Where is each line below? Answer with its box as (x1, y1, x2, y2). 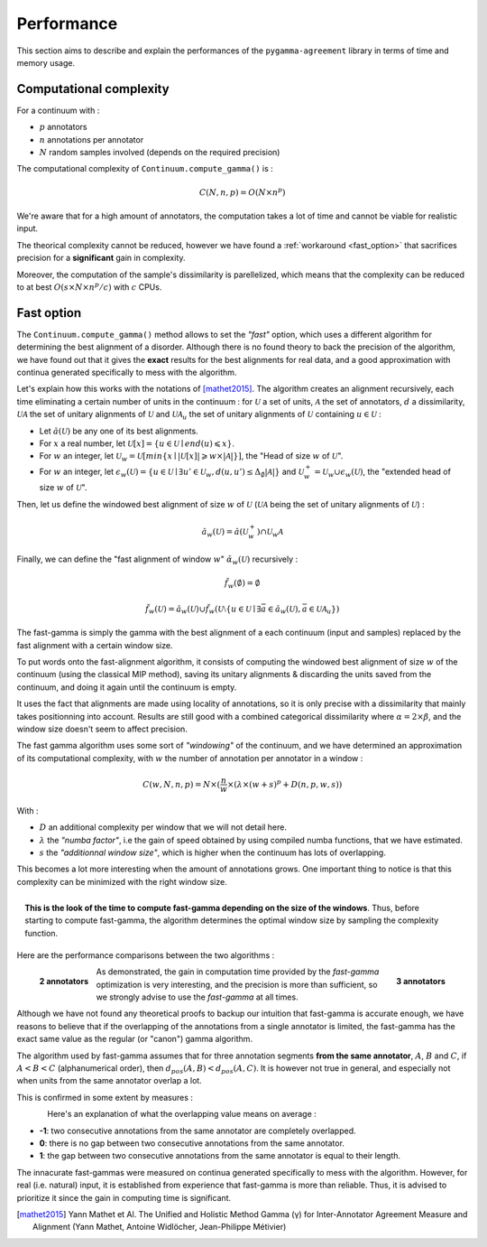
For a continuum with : (16, 105, 100, 116)
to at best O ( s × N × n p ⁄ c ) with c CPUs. (16, 281, 162, 293)
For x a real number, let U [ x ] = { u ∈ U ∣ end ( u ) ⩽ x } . (39, 438, 234, 449)
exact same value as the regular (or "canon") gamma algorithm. (16, 1034, 253, 1045)
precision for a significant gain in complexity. (16, 253, 186, 264)
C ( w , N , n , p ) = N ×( (142, 779, 221, 789)
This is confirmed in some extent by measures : (16, 1092, 194, 1103)
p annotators (39, 122, 87, 133)
